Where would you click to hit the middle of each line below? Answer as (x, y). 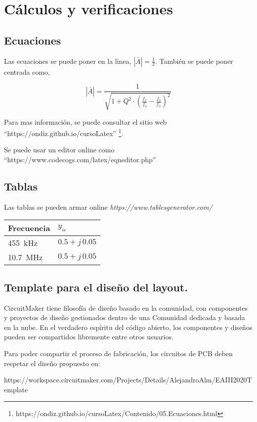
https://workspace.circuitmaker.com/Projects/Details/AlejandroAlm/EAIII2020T (128, 380)
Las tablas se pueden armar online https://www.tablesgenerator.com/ (108, 207)
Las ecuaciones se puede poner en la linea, (68, 61)
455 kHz (23, 243)
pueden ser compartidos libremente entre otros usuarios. (89, 337)
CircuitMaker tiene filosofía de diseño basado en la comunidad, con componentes (126, 307)
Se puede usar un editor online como (59, 150)
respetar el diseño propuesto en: (52, 363)
